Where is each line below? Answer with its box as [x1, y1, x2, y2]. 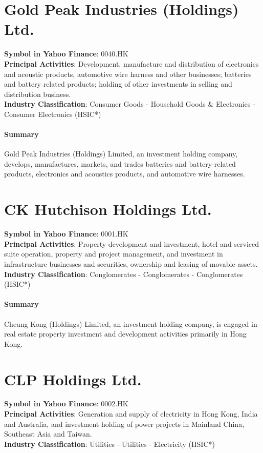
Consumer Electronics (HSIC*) [4, 108, 101, 119]
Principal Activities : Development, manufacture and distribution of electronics [4, 58, 259, 69]
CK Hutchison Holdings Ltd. [4, 199, 212, 220]
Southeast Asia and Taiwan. [4, 428, 92, 439]
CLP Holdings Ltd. [4, 368, 142, 389]
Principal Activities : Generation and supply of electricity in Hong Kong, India [4, 408, 258, 419]
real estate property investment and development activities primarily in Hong [4, 328, 247, 339]
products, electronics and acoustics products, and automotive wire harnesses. [4, 168, 245, 179]
